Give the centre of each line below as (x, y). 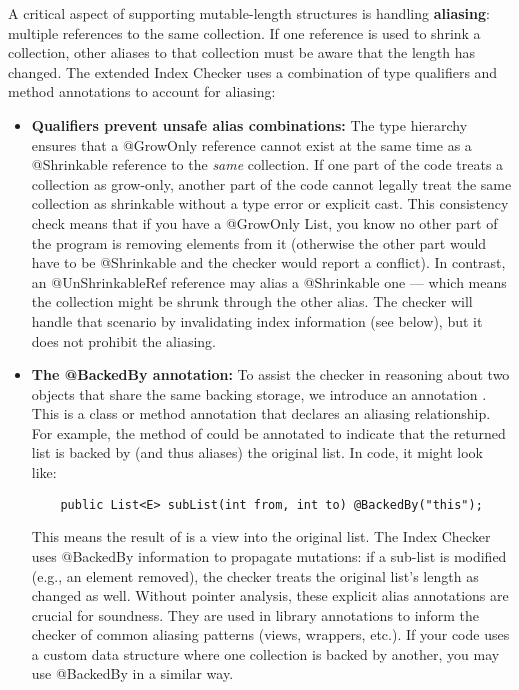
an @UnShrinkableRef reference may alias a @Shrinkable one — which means (269, 281)
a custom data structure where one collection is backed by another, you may (265, 653)
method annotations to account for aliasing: (142, 91)
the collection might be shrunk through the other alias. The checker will (252, 301)
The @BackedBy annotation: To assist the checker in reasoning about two (270, 374)
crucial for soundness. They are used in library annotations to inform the (255, 614)
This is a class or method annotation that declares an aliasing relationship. (261, 413)
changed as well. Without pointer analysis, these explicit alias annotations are (270, 595)
